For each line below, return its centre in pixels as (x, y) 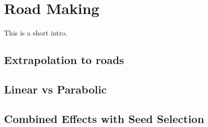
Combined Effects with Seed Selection (104, 118)
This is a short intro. (36, 32)
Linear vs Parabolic (55, 89)
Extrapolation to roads (64, 59)
